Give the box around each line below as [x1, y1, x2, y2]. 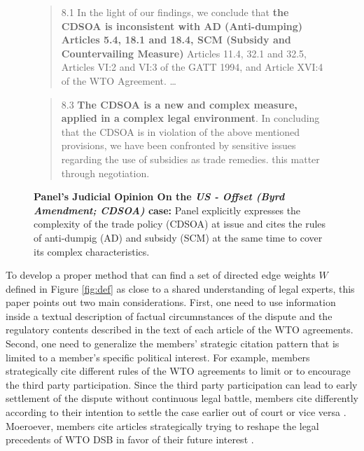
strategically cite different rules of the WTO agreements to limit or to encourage [6, 363, 351, 378]
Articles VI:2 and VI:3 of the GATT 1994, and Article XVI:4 [61, 60, 323, 74]
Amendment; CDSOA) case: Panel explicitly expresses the [34, 202, 301, 217]
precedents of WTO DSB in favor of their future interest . [6, 432, 254, 447]
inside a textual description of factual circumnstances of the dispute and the [6, 308, 332, 323]
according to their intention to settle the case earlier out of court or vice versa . [6, 405, 346, 419]
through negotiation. [61, 165, 150, 180]
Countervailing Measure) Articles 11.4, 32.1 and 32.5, [61, 46, 307, 60]
